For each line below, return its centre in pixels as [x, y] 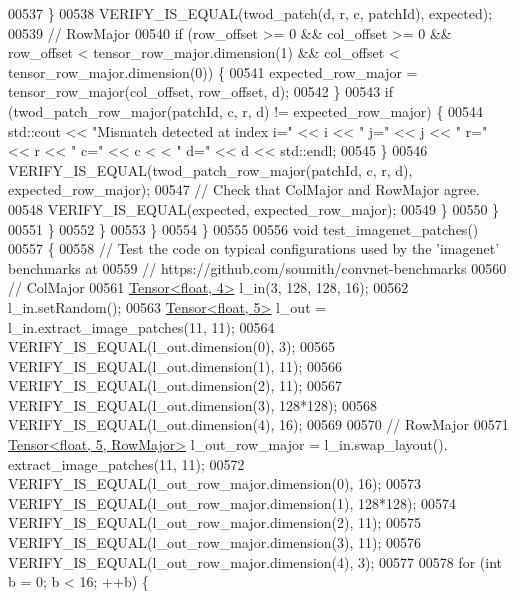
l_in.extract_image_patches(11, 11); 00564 [141, 326]
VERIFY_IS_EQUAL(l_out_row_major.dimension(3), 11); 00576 [215, 542]
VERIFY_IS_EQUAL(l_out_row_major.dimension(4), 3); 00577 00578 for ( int [255, 561]
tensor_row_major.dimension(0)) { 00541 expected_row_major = [213, 71]
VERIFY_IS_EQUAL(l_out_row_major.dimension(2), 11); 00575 [215, 522]
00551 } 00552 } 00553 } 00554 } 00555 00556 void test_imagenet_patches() [243, 228]
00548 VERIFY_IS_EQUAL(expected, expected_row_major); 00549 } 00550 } [254, 208]
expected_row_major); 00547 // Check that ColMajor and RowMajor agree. [244, 189]
